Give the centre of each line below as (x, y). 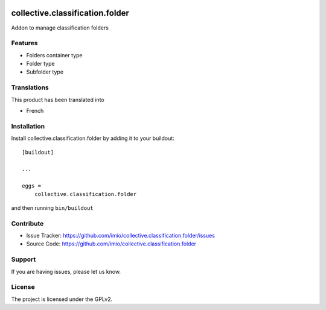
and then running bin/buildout (52, 207)
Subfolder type (45, 72)
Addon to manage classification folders (60, 28)
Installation (28, 126)
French (35, 110)
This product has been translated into (58, 100)
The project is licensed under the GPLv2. (62, 299)
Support (24, 259)
